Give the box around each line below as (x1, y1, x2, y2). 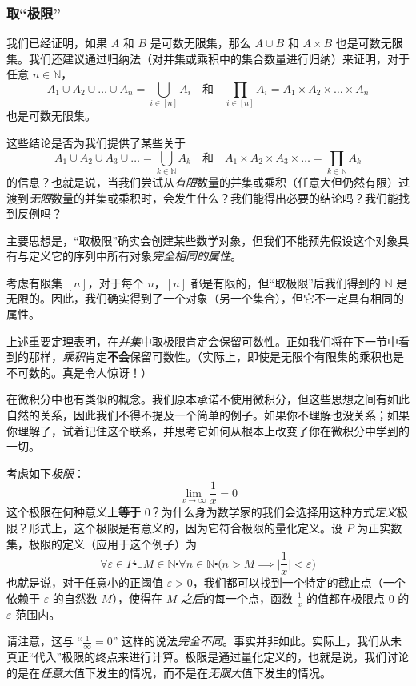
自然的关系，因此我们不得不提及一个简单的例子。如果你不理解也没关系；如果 (6, 407, 410, 423)
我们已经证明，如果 (6, 34, 107, 51)
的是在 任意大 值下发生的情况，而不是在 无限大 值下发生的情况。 (6, 664, 331, 680)
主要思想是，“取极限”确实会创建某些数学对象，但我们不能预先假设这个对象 (6, 231, 398, 248)
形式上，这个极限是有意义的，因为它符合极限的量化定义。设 (28, 520, 342, 536)
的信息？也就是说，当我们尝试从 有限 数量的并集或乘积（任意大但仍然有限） (6, 173, 398, 190)
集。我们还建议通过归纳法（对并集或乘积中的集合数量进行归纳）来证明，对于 (6, 50, 410, 66)
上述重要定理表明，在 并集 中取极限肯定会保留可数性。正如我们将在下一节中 (6, 332, 398, 349)
